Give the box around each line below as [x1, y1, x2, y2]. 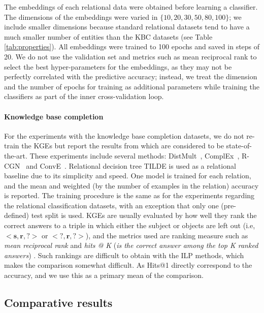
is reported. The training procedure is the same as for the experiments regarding [4, 190, 255, 201]
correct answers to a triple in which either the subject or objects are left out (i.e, [4, 220, 255, 231]
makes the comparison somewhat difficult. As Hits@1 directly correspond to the [4, 260, 252, 270]
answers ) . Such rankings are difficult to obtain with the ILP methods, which [4, 249, 244, 260]
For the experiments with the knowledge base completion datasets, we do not [4, 130, 244, 141]
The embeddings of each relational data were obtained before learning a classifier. [4, 2, 258, 12]
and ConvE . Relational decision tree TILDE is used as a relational [26, 160, 236, 171]
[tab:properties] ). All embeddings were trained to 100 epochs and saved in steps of [4, 41, 260, 52]
